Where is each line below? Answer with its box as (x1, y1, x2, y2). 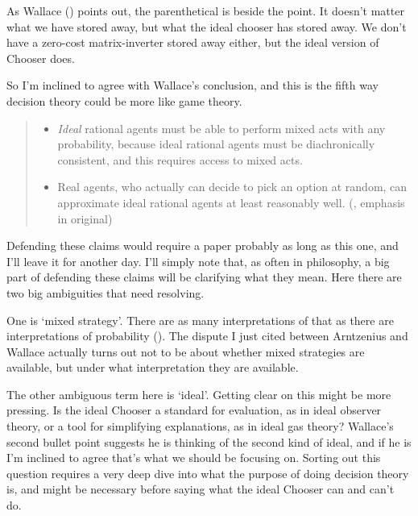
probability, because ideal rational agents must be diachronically (57, 135, 375, 152)
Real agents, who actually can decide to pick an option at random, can (57, 178, 408, 195)
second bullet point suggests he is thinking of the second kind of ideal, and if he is (6, 433, 412, 450)
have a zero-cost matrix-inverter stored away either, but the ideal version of (6, 34, 379, 51)
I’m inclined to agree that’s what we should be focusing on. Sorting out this (6, 449, 381, 466)
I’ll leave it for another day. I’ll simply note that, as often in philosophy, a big (6, 252, 390, 269)
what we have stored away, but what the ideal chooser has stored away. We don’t (6, 18, 407, 35)
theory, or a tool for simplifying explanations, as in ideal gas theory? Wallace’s (6, 418, 394, 435)
